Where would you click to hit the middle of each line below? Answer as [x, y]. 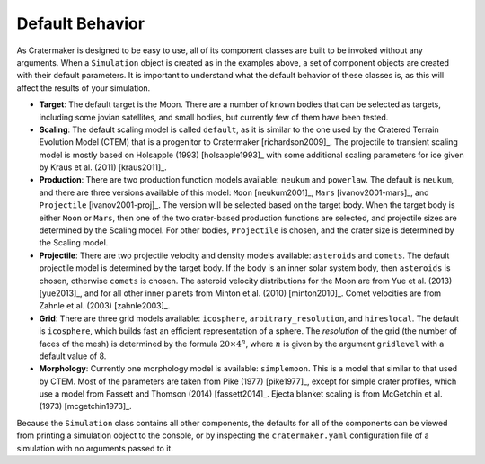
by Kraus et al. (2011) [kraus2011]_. [103, 167]
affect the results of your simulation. [84, 88]
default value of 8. [73, 356]
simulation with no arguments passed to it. [95, 448]
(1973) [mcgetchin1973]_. [85, 406]
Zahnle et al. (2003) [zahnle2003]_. [105, 306]
